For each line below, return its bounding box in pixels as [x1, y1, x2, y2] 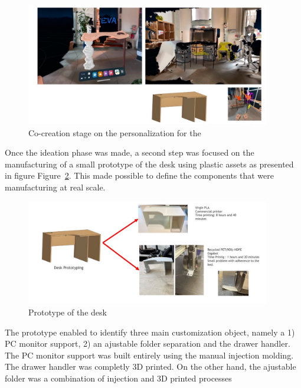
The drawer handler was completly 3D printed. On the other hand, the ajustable [5, 360, 296, 373]
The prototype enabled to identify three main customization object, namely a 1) [5, 325, 295, 338]
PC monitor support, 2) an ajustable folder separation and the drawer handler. [5, 337, 290, 350]
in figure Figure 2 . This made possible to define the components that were [5, 169, 274, 182]
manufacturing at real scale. [5, 180, 106, 193]
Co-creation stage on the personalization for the [28, 126, 201, 139]
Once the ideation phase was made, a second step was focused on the [5, 146, 254, 159]
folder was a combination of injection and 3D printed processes [5, 371, 232, 384]
